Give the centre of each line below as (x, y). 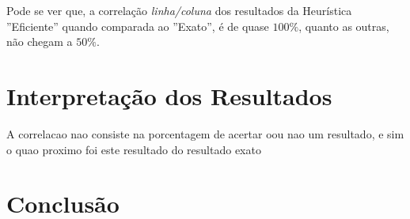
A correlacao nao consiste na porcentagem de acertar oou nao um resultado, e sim (205, 133)
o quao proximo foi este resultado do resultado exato (134, 149)
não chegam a (40, 42)
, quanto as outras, (344, 26)
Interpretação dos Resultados (169, 95)
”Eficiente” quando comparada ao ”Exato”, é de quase (138, 26)
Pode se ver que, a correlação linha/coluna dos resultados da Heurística (179, 10)
